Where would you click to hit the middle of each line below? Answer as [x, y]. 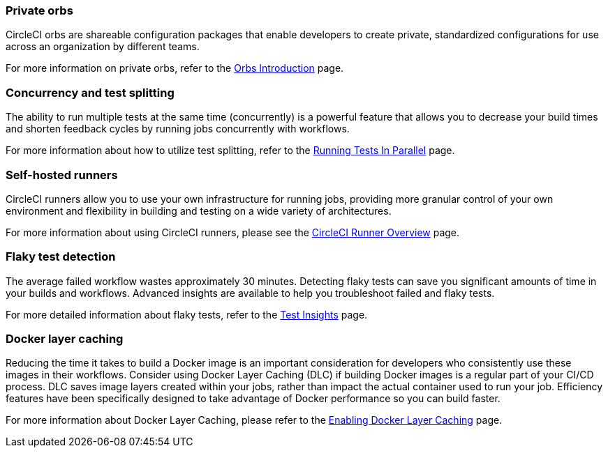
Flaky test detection [61, 257]
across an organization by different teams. [103, 47]
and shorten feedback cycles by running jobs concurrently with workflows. [178, 129]
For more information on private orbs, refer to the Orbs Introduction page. [175, 68]
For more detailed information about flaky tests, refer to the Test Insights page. [187, 314]
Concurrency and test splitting [90, 92]
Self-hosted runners [62, 175]
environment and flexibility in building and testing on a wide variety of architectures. [199, 210]
